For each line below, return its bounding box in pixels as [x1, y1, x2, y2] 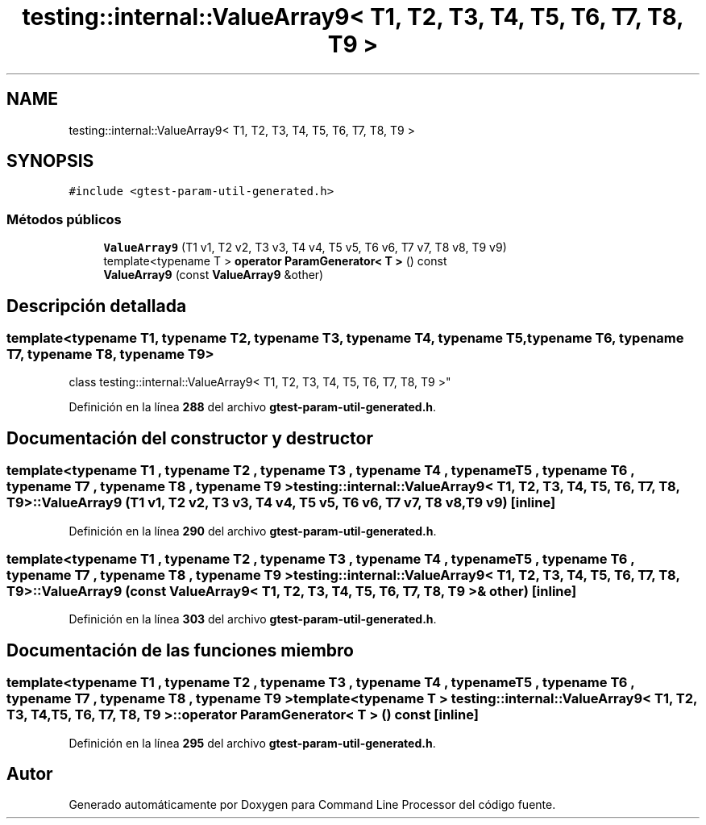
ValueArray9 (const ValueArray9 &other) [103, 268, 324, 282]
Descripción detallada [6, 295, 187, 316]
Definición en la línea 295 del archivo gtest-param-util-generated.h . [69, 735, 436, 750]
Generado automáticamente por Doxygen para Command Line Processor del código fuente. [69, 798, 556, 812]
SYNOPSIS [6, 151, 94, 172]
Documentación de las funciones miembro [6, 640, 354, 660]
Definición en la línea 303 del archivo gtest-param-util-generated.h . [69, 612, 437, 627]
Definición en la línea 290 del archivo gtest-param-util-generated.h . [69, 523, 437, 538]
